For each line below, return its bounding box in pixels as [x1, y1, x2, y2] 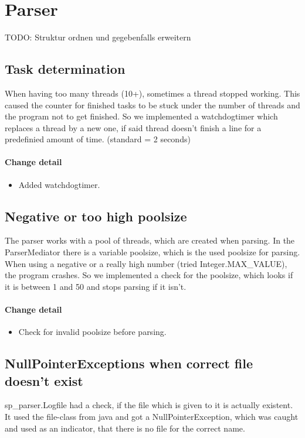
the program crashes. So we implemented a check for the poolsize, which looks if [5, 269, 293, 281]
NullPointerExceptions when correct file [5, 354, 253, 372]
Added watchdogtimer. [18, 178, 100, 190]
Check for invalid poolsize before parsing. [18, 326, 167, 338]
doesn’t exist [5, 371, 83, 389]
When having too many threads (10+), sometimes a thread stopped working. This [5, 87, 300, 99]
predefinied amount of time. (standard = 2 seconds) [5, 133, 191, 145]
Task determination [5, 60, 126, 78]
